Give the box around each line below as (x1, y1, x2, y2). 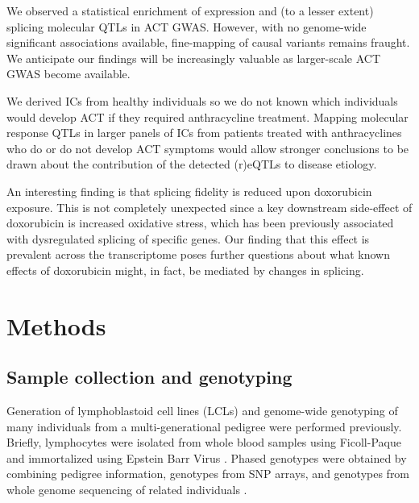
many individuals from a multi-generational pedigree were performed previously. (6, 418, 402, 434)
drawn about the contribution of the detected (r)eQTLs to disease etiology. (6, 156, 377, 173)
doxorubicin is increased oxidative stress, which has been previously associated (6, 214, 394, 231)
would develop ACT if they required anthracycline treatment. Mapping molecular (6, 108, 409, 125)
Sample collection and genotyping (6, 364, 292, 389)
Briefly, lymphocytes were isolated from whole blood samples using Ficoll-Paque (6, 434, 401, 451)
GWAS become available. (6, 65, 131, 82)
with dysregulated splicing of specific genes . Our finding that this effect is (6, 230, 370, 247)
